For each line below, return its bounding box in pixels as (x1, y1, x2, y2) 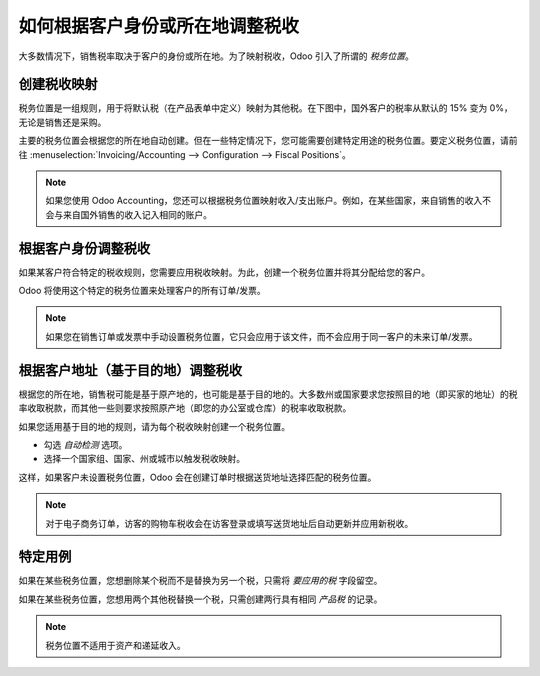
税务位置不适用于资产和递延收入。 (45, 639, 186, 651)
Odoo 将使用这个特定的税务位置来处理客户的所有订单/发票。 (18, 285, 267, 297)
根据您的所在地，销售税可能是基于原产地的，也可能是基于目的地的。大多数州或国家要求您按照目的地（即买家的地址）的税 (18, 388, 518, 400)
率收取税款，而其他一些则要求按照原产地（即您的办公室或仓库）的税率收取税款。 (18, 402, 352, 414)
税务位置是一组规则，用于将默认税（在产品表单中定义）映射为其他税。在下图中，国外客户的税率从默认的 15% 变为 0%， (18, 102, 514, 114)
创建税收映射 (18, 76, 98, 93)
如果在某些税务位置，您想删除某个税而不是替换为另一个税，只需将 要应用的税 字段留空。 (18, 575, 383, 587)
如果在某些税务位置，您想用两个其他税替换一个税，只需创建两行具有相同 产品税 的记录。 (18, 593, 383, 605)
